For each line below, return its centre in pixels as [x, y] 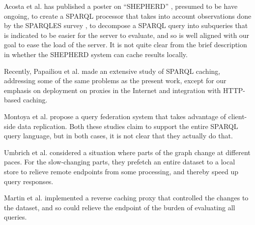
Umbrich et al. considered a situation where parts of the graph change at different [127, 152]
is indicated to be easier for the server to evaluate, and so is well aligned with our [127, 35]
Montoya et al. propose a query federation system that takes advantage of [115, 116]
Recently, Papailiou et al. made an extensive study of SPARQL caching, [112, 71]
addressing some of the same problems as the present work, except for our [115, 80]
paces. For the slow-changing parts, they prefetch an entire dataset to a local [120, 162]
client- [238, 116]
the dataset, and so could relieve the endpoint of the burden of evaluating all [120, 207]
